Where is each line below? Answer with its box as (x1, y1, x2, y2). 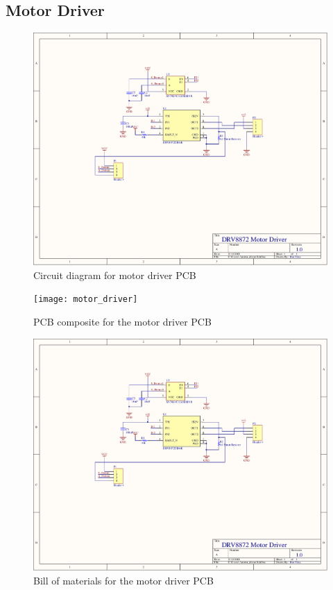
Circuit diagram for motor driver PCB (33, 267, 196, 282)
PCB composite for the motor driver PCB (33, 314, 212, 328)
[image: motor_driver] (33, 294, 138, 305)
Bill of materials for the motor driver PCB (33, 573, 214, 587)
